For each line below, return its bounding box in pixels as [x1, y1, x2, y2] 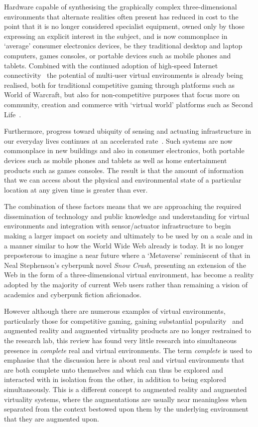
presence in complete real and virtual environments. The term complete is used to [4, 345, 252, 355]
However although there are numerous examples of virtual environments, [4, 306, 226, 316]
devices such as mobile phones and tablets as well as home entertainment [4, 155, 227, 165]
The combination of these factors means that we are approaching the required [4, 201, 242, 212]
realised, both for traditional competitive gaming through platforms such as [4, 79, 235, 90]
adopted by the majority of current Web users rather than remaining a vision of [4, 279, 248, 290]
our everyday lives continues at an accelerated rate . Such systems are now [4, 135, 233, 146]
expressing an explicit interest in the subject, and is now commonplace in [4, 30, 228, 41]
